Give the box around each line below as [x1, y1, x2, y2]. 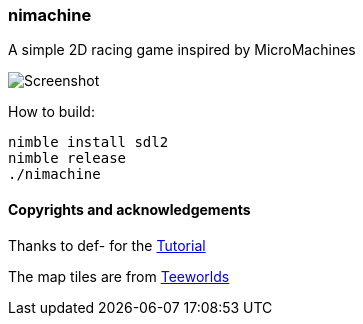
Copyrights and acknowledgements [8, 200, 251, 218]
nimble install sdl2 [8, 134, 169, 151]
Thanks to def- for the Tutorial [8, 236, 206, 254]
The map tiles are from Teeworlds [8, 267, 230, 285]
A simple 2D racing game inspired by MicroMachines [8, 41, 356, 59]
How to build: [8, 103, 95, 121]
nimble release [8, 150, 127, 167]
